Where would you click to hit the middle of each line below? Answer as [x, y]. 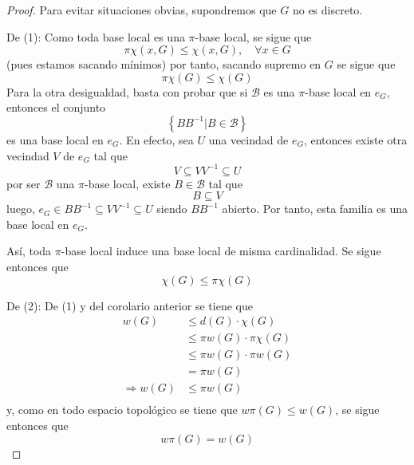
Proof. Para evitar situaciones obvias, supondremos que [142, 10]
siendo [172, 209]
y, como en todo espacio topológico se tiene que [122, 410]
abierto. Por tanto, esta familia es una [315, 209]
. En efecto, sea [156, 139]
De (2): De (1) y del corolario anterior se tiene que [130, 305]
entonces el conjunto [56, 107]
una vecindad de [248, 139]
